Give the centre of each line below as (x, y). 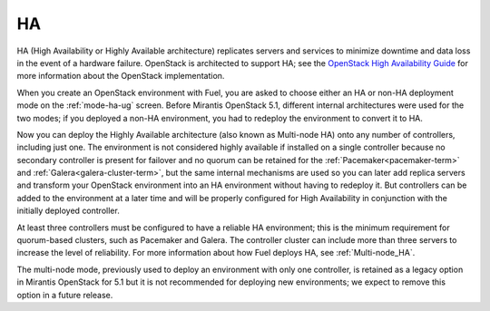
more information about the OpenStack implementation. (121, 76)
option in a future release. (65, 295)
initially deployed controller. (68, 211)
